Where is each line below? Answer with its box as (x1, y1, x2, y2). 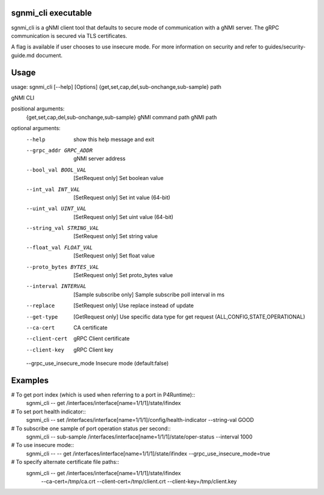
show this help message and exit (73, 136, 154, 143)
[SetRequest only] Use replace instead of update (73, 302, 194, 309)
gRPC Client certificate (73, 335, 130, 342)
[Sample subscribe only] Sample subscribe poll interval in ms (73, 291, 225, 298)
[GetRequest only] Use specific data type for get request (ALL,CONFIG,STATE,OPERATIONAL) (73, 313, 305, 320)
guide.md (11, 52, 35, 59)
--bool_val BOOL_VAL (26, 166, 87, 173)
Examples (11, 375, 49, 385)
